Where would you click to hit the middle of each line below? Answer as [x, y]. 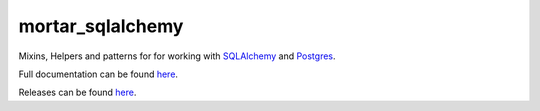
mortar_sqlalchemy [101, 26]
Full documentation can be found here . [98, 74]
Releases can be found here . [77, 92]
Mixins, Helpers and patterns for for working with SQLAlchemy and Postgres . [177, 56]
